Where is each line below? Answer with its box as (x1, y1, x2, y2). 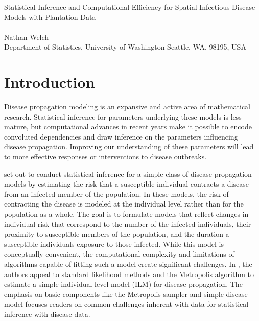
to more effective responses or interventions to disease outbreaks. (4, 151, 207, 162)
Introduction (4, 72, 95, 93)
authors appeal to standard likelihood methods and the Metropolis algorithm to (4, 268, 254, 279)
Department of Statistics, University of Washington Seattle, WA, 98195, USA (4, 41, 246, 52)
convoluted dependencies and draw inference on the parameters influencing (4, 131, 238, 142)
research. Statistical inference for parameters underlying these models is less (4, 111, 242, 122)
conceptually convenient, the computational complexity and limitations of (4, 248, 234, 259)
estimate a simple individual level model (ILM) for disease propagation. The (4, 279, 243, 289)
